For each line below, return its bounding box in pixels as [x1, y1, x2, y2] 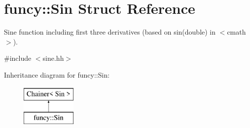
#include [4, 53, 32, 63]
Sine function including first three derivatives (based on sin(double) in [4, 27, 216, 37]
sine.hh [42, 53, 64, 63]
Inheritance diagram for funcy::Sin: [4, 69, 110, 80]
